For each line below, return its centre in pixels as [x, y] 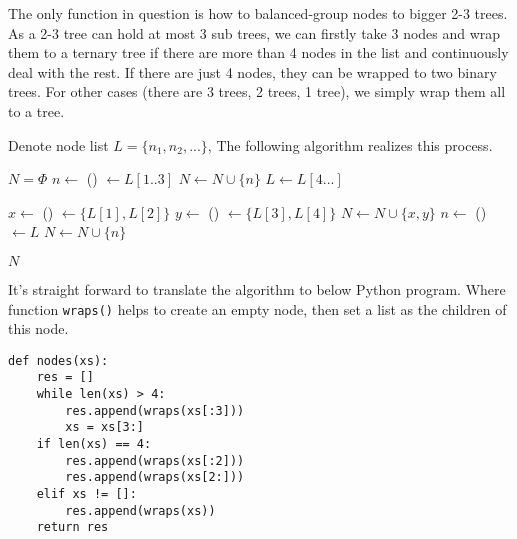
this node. [38, 328]
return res [72, 527]
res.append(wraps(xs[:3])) [155, 410]
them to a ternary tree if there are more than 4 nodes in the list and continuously [258, 52]
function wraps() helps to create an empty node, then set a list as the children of [257, 308]
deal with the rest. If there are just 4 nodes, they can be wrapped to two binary [252, 71]
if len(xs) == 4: [94, 444]
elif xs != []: [86, 494]
